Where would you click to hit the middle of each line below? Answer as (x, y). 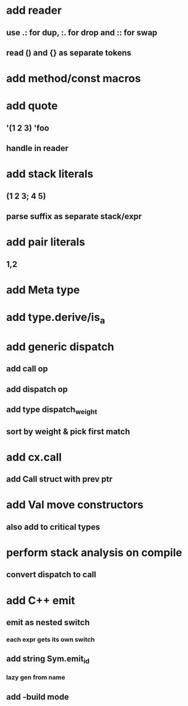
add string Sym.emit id (48, 660)
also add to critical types (53, 527)
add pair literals (46, 242)
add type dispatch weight (52, 410)
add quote (32, 106)
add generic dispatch (60, 346)
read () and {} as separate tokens (69, 52)
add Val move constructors (75, 505)
